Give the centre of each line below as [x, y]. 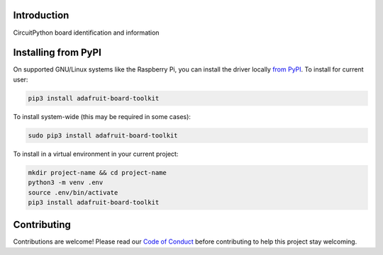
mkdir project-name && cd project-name [97, 172]
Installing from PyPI [57, 53]
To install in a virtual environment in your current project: [96, 154]
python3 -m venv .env [66, 183]
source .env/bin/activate [73, 192]
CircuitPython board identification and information [86, 33]
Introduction [41, 15]
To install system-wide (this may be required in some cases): [102, 116]
